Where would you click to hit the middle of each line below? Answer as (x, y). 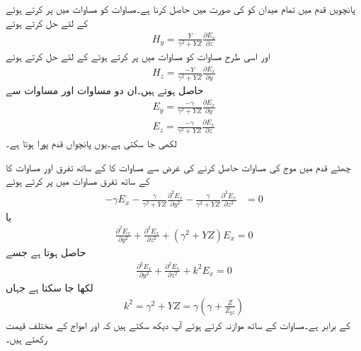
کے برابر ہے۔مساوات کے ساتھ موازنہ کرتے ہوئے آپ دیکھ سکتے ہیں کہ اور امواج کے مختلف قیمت (178, 324)
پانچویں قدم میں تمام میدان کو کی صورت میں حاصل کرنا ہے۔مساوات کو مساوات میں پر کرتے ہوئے (180, 8)
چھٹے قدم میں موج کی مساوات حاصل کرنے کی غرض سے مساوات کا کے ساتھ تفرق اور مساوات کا (178, 167)
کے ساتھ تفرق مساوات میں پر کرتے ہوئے (78, 181)
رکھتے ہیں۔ (27, 339)
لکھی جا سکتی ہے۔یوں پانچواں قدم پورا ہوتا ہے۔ (91, 143)
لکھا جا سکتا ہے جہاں (50, 288)
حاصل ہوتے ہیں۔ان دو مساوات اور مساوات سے (105, 90)
